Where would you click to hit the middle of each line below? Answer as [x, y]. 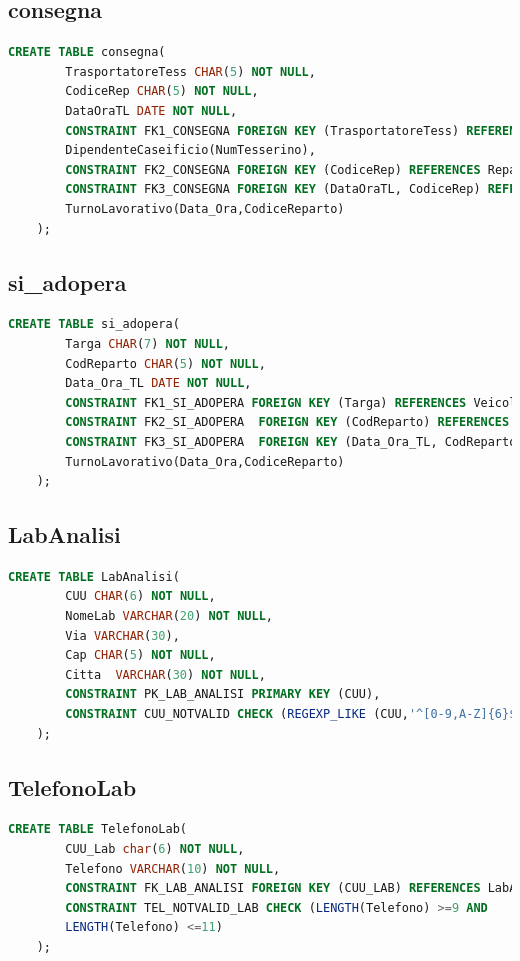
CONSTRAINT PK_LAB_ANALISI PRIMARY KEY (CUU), [223, 694]
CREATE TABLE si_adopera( [94, 324]
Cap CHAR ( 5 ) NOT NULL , [140, 655]
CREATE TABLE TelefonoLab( [97, 829]
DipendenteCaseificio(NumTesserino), [190, 150]
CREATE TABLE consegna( [87, 52]
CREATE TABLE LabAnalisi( [94, 576]
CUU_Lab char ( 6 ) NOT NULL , [155, 849]
